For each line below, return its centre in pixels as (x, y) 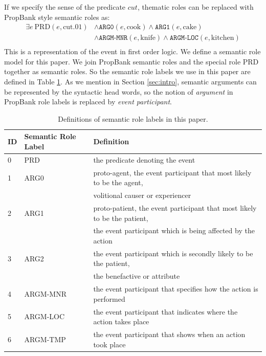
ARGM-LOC (45, 316)
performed (109, 298)
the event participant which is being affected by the (174, 230)
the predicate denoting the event (144, 159)
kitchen (223, 38)
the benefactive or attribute (137, 276)
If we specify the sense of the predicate (65, 7)
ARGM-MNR (45, 293)
